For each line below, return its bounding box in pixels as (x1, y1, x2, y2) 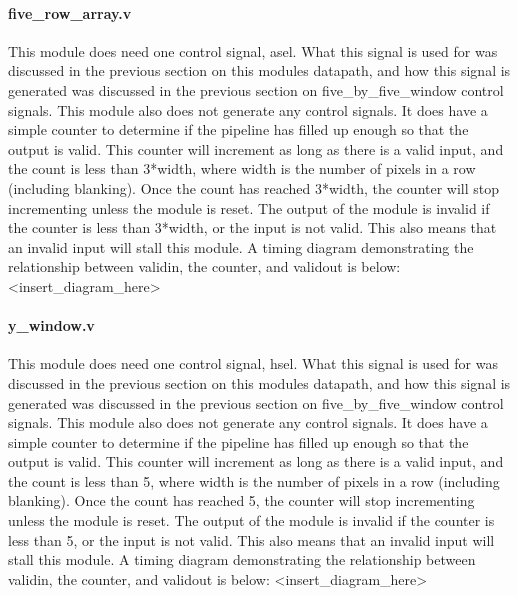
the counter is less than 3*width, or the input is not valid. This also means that (8, 217, 497, 238)
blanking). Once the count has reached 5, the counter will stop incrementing (8, 490, 475, 511)
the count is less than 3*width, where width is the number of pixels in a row (8, 158, 476, 179)
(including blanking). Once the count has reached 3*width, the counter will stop (8, 177, 500, 198)
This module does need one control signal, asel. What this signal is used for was (8, 40, 498, 61)
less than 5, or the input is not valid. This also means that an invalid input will (8, 529, 495, 550)
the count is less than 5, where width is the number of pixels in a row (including (8, 470, 500, 491)
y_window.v (8, 315, 95, 336)
